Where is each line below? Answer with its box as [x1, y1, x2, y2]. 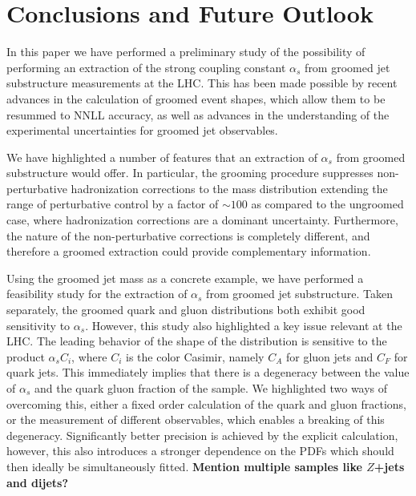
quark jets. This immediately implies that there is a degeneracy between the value [6, 364, 410, 381]
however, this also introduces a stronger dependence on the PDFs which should [6, 442, 394, 459]
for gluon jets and [285, 348, 374, 365]
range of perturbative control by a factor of [6, 196, 219, 212]
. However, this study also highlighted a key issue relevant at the [85, 317, 402, 333]
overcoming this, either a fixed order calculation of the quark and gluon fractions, [6, 395, 406, 412]
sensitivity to [6, 317, 71, 333]
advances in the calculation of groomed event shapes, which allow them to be [6, 90, 386, 107]
